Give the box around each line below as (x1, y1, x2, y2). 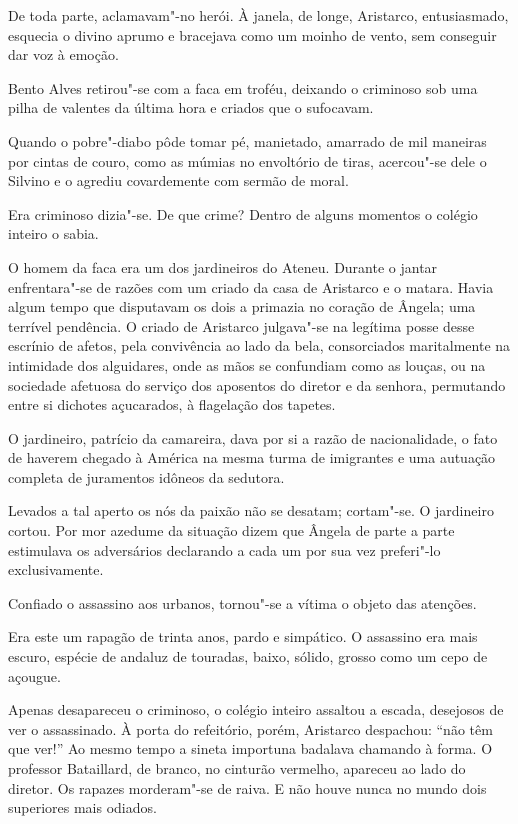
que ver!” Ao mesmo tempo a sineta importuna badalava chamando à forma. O (8, 738, 493, 759)
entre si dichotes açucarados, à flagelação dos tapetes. (8, 394, 336, 415)
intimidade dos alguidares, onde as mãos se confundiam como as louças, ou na (8, 354, 486, 375)
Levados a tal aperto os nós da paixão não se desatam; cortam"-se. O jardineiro (8, 500, 494, 521)
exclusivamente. (8, 559, 104, 580)
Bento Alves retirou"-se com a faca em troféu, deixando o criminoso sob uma (8, 77, 478, 98)
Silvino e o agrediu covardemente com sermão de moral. (8, 170, 349, 191)
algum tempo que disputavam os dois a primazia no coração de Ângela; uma (8, 296, 476, 317)
